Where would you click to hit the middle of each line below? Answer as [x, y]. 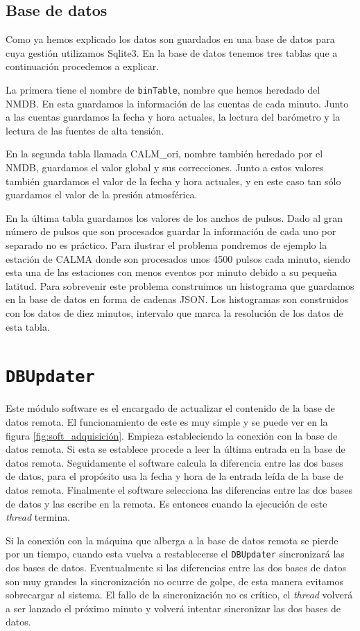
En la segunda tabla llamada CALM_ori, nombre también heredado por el [164, 154]
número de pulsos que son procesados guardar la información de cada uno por [171, 231]
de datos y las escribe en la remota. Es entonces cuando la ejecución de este [166, 503]
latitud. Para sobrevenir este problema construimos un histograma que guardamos [180, 285]
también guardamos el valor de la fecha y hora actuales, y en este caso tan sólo [173, 181]
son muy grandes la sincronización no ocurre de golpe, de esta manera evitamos [175, 581]
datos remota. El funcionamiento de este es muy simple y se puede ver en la [167, 421]
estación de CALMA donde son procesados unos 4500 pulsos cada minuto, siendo [178, 258]
